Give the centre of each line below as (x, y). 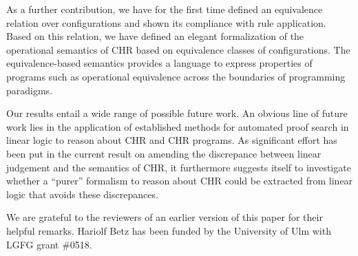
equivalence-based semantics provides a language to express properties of (159, 63)
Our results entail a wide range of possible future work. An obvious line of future (177, 113)
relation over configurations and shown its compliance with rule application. (166, 22)
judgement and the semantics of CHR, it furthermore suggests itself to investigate (179, 167)
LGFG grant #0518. (49, 244)
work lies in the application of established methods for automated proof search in (178, 126)
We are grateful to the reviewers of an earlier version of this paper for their (165, 217)
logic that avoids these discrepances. (82, 194)
